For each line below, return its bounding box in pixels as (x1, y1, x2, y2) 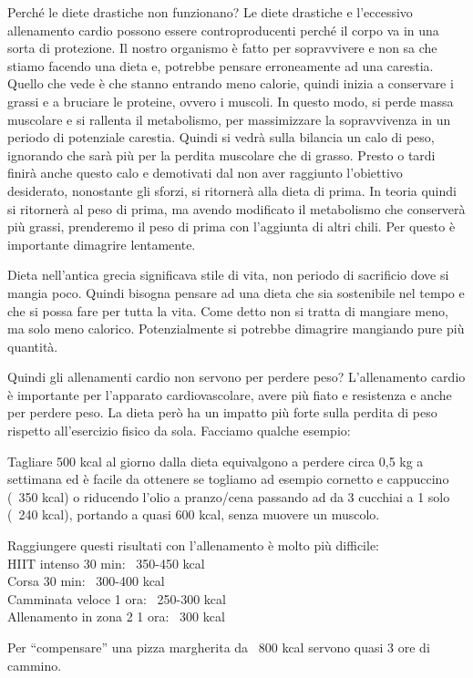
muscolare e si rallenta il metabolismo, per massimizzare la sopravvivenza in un (7, 109, 451, 128)
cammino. (7, 655, 62, 674)
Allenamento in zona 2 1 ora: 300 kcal (7, 607, 225, 626)
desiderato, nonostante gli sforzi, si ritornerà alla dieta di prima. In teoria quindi (7, 180, 457, 200)
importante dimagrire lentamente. (7, 234, 196, 253)
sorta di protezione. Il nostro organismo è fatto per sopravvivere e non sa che (7, 38, 437, 57)
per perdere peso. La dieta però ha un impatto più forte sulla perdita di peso (7, 403, 437, 422)
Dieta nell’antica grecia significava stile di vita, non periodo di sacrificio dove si (7, 265, 449, 284)
